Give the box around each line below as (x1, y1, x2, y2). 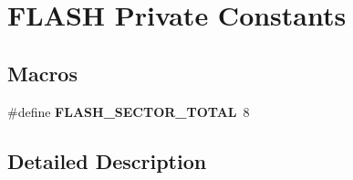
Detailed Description (7, 146, 207, 175)
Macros (7, 58, 78, 87)
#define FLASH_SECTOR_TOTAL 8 (7, 101, 250, 121)
